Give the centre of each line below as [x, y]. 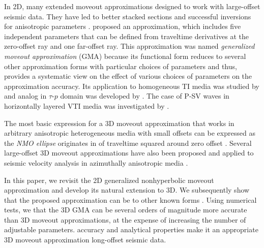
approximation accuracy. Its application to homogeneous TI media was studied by [132, 86]
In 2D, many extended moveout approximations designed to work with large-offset [132, 6]
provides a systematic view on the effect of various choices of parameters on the [128, 76]
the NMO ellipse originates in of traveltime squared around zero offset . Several [128, 143]
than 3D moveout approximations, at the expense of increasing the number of [125, 219]
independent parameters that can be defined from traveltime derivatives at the [127, 36]
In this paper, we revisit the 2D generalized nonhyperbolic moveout [109, 180]
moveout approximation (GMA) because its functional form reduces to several [125, 56]
